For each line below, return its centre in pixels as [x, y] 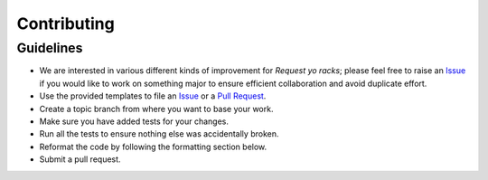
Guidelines [50, 48]
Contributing [66, 24]
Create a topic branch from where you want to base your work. [156, 109]
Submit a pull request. [80, 159]
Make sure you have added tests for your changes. [134, 121]
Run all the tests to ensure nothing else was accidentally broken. [159, 134]
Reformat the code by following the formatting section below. [153, 147]
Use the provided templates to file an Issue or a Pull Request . [153, 96]
